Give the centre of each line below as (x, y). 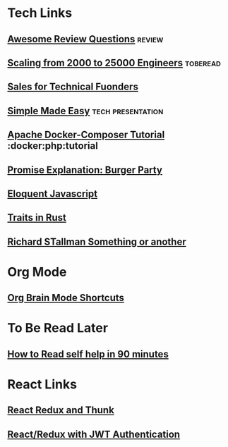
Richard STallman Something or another (97, 241)
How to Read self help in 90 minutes (88, 354)
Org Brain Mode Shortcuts (66, 298)
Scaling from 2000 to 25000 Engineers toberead (114, 62)
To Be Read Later (58, 328)
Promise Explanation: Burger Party (85, 170)
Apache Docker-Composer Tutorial (86, 135)
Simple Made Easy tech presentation (85, 111)
